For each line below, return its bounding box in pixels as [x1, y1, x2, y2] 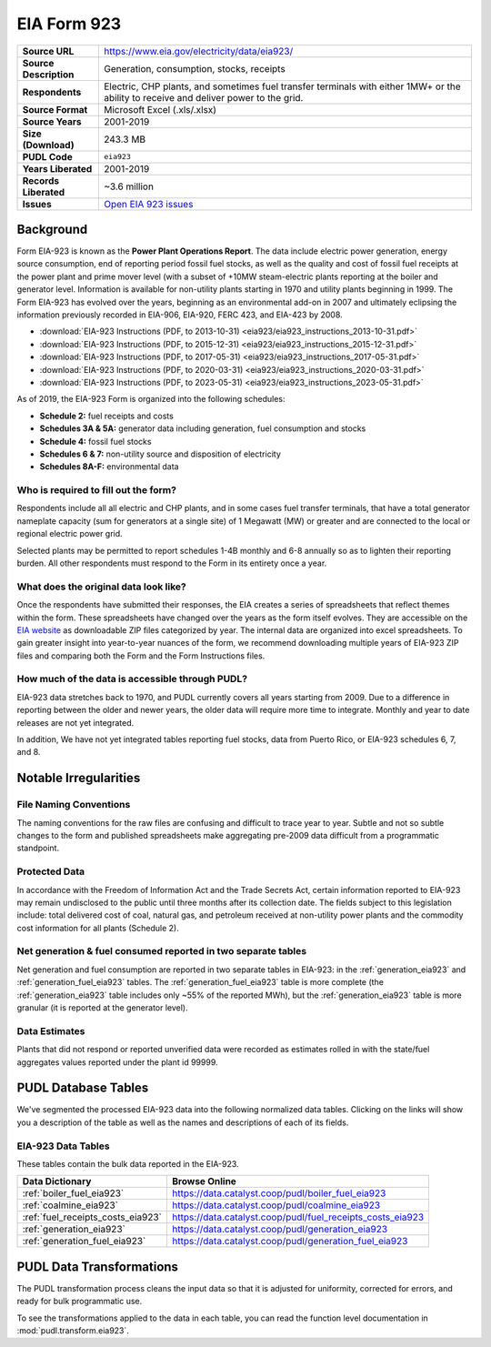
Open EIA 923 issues [104, 197, 194, 210]
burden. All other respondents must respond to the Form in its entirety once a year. [16, 558, 327, 568]
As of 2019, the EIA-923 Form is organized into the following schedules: [16, 394, 286, 405]
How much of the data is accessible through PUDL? [16, 673, 248, 686]
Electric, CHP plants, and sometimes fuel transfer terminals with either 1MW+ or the [104, 80, 461, 93]
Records [22, 174, 59, 186]
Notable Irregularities [16, 770, 141, 786]
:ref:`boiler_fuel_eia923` [22, 1187, 125, 1200]
